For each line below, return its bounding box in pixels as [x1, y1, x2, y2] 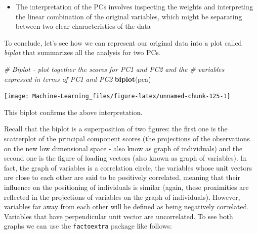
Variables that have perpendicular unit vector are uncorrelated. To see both [4, 211, 233, 221]
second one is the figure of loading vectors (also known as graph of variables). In [4, 153, 247, 163]
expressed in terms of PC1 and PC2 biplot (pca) [4, 73, 151, 84]
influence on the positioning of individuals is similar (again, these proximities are [4, 181, 249, 192]
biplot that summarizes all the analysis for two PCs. [4, 47, 161, 58]
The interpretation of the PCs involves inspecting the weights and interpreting [15, 1, 253, 11]
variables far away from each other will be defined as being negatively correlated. [4, 201, 249, 212]
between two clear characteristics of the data [15, 21, 151, 31]
